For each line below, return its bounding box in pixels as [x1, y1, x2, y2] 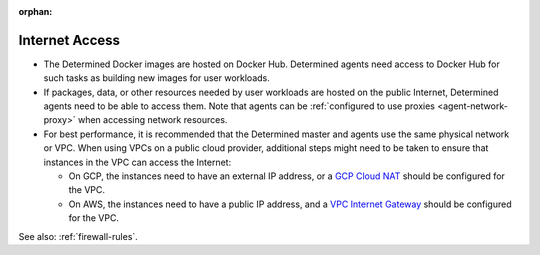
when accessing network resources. [77, 114, 228, 126]
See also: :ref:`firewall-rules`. [18, 230, 139, 242]
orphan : [18, 6, 53, 17]
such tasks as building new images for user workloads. [43, 72, 270, 84]
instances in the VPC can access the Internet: [43, 156, 232, 168]
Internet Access [18, 31, 120, 49]
